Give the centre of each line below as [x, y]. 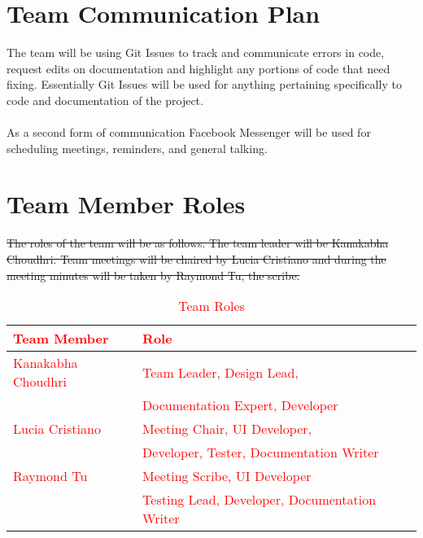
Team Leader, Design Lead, [220, 372]
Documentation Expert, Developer [240, 405]
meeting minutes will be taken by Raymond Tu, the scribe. [153, 275]
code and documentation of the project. [105, 100]
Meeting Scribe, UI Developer [227, 476]
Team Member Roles [126, 204]
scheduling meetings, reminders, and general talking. [137, 148]
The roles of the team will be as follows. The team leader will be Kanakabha [198, 243]
